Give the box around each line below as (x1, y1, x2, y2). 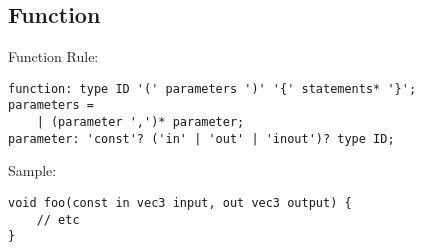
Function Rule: (8, 46, 99, 67)
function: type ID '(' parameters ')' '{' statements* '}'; (8, 81, 417, 96)
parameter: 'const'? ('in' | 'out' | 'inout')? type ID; (8, 131, 395, 146)
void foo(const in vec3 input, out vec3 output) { (8, 196, 352, 211)
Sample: (8, 160, 57, 181)
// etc (36, 212, 80, 227)
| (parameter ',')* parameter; (36, 115, 245, 130)
